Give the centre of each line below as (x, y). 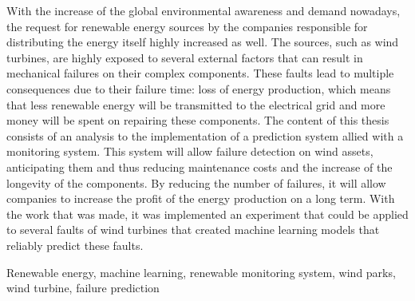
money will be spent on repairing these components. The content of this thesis (198, 120)
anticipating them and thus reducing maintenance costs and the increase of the (200, 166)
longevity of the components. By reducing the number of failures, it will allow (196, 182)
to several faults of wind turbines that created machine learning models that (193, 230)
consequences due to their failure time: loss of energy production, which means (199, 88)
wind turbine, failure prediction (83, 288)
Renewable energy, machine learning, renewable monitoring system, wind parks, (201, 272)
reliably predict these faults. (75, 245)
